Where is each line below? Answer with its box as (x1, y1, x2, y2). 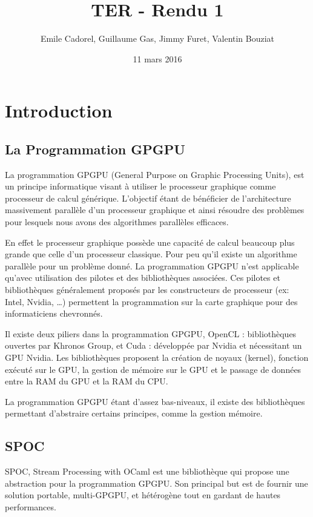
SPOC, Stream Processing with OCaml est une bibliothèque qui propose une (5, 465, 289, 478)
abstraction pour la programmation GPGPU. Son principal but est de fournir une (5, 476, 308, 489)
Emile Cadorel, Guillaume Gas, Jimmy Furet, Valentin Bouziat (40, 32, 275, 45)
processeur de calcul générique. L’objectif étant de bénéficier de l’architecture (5, 191, 291, 204)
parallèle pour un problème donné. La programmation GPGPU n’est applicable (5, 259, 299, 272)
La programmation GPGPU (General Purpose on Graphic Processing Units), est (5, 168, 305, 180)
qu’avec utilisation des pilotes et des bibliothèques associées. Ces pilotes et (5, 271, 280, 284)
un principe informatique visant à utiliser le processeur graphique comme (5, 180, 276, 193)
